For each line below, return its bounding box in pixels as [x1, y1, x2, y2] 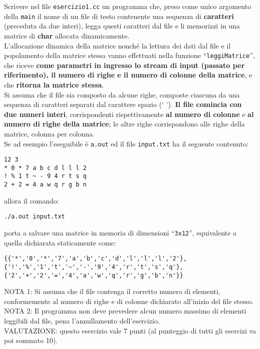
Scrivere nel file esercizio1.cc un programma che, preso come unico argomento [4, 1, 251, 11]
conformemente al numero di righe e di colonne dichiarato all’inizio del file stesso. [4, 295, 254, 306]
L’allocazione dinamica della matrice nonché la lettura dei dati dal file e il [4, 40, 231, 50]
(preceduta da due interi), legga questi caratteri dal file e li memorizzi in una [4, 20, 240, 31]
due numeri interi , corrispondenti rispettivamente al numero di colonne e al [4, 108, 254, 119]
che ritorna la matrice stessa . [4, 79, 104, 89]
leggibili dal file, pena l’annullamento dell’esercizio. [4, 315, 160, 326]
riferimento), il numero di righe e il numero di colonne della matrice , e [4, 69, 252, 80]
